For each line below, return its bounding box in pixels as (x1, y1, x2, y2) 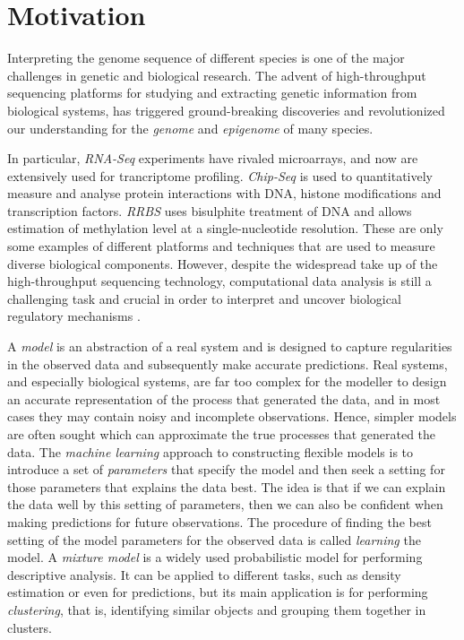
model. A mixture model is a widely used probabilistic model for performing (7, 548, 423, 566)
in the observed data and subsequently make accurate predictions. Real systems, (7, 354, 448, 373)
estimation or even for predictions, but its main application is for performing (7, 583, 428, 601)
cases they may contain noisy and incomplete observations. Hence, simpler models (7, 407, 457, 426)
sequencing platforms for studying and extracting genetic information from (7, 83, 417, 102)
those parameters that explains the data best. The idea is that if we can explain (7, 477, 446, 496)
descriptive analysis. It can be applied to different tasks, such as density (7, 565, 401, 584)
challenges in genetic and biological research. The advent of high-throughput (7, 65, 426, 84)
